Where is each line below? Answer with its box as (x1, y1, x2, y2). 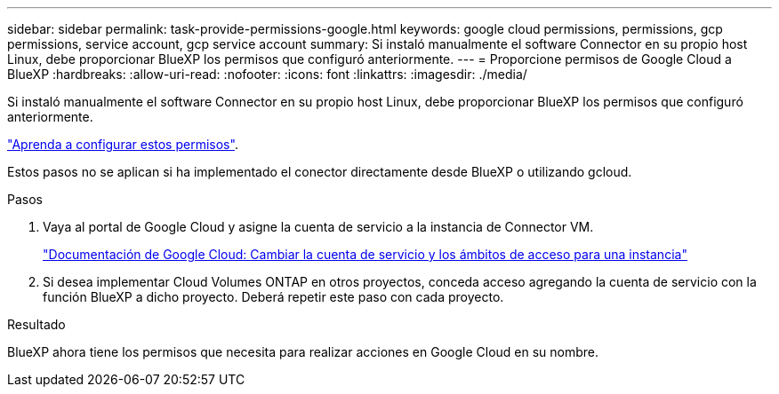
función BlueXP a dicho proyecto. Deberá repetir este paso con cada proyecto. (43, 289, 504, 304)
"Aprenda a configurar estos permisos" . (7, 137, 238, 152)
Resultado (7, 317, 66, 332)
